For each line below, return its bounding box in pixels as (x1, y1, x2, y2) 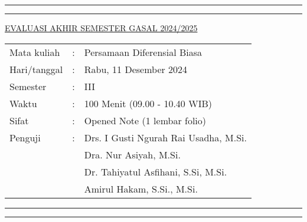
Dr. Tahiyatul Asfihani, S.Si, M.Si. (84, 164, 227, 178)
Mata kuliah (9, 45, 60, 59)
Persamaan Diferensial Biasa (84, 45, 202, 59)
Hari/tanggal (9, 62, 63, 76)
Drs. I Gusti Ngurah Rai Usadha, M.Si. (84, 130, 247, 144)
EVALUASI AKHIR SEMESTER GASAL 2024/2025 (5, 22, 198, 34)
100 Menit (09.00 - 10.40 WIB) (84, 96, 212, 110)
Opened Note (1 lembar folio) (84, 113, 207, 127)
